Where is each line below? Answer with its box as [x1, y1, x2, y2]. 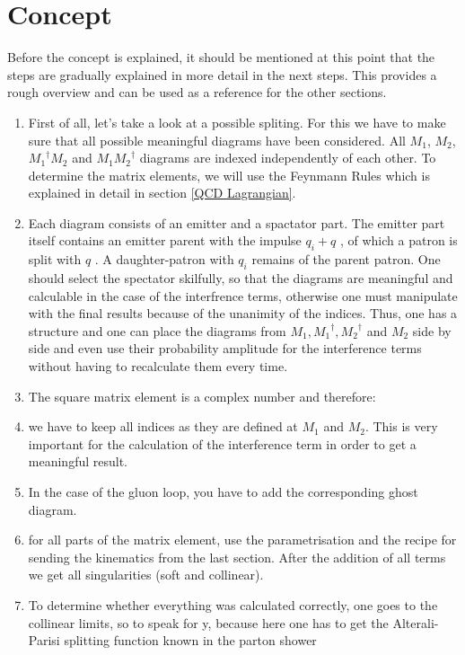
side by [412, 321, 452, 340]
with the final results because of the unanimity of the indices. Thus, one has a [28, 304, 458, 323]
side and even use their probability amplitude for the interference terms [28, 339, 422, 358]
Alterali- [392, 613, 439, 632]
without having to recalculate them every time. [28, 357, 288, 376]
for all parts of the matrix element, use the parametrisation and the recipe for [28, 530, 457, 549]
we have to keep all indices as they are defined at [28, 417, 298, 436]
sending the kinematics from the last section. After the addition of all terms [28, 547, 446, 566]
